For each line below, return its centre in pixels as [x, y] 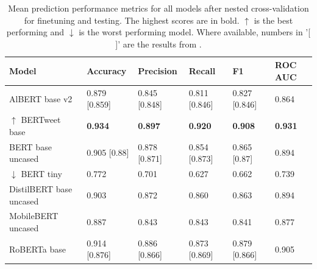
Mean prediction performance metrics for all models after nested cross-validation [158, 8]
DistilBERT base [41, 188]
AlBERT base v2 [41, 98]
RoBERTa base [38, 249]
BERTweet [41, 120]
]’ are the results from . [158, 44]
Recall [202, 71]
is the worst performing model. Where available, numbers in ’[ [195, 32]
